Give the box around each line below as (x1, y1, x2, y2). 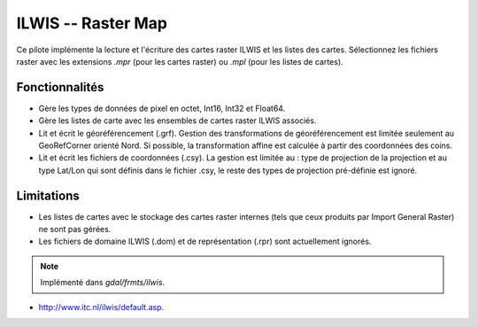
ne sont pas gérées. (38, 224, 112, 235)
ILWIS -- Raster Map (16, 13, 168, 33)
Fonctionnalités (16, 80, 104, 95)
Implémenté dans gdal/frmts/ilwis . (40, 277, 166, 288)
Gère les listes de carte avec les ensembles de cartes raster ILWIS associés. (38, 115, 317, 126)
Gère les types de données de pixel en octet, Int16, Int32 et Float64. (38, 103, 286, 113)
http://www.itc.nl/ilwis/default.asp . (38, 301, 165, 312)
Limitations (16, 188, 80, 203)
